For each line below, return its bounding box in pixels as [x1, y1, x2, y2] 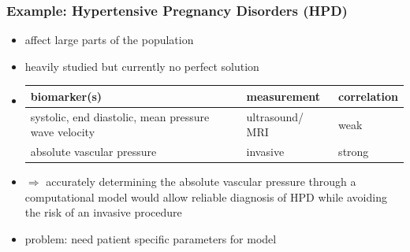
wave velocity [30, 124, 95, 140]
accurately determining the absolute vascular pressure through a [46, 173, 356, 190]
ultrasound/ [246, 108, 304, 124]
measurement [246, 87, 321, 104]
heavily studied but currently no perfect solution [24, 57, 259, 74]
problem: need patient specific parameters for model [24, 231, 277, 247]
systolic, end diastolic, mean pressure [30, 108, 210, 124]
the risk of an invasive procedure [24, 204, 182, 220]
